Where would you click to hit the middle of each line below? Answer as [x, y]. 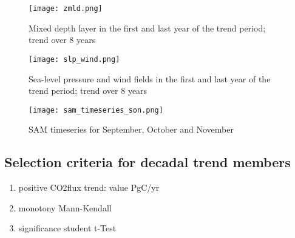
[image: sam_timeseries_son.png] [96, 110]
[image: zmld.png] [66, 8]
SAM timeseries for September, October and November [131, 129]
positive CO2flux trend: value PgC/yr [89, 187]
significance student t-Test [67, 228]
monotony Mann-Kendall [65, 207]
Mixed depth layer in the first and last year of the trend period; [147, 28]
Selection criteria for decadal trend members [147, 162]
